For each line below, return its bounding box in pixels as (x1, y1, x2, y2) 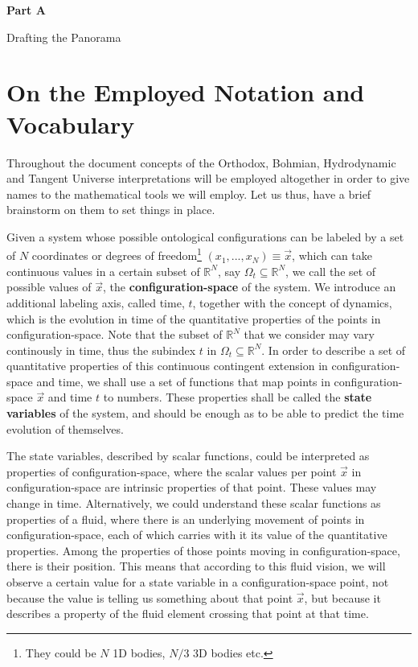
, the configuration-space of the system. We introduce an (103, 278, 396, 295)
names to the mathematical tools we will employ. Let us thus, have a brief (6, 185, 371, 202)
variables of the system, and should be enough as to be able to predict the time (6, 405, 404, 422)
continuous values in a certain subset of (6, 262, 200, 279)
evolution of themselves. (6, 420, 124, 437)
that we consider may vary (244, 326, 375, 343)
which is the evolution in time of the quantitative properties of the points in (6, 310, 381, 327)
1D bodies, (113, 644, 166, 661)
